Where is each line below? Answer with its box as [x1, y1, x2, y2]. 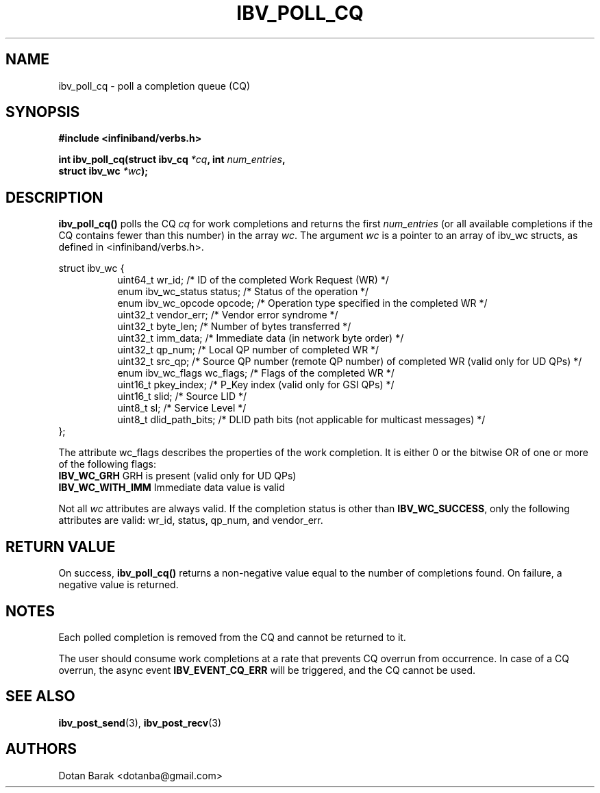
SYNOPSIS [5, 103, 80, 121]
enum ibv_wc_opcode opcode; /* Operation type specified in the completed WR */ [117, 297, 488, 310]
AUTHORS [5, 740, 77, 758]
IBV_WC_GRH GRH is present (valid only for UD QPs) [58, 470, 297, 482]
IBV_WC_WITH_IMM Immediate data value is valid [58, 481, 285, 494]
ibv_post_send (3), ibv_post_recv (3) [58, 716, 222, 729]
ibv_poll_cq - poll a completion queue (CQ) [58, 79, 251, 92]
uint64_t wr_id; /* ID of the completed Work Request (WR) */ [117, 274, 389, 286]
